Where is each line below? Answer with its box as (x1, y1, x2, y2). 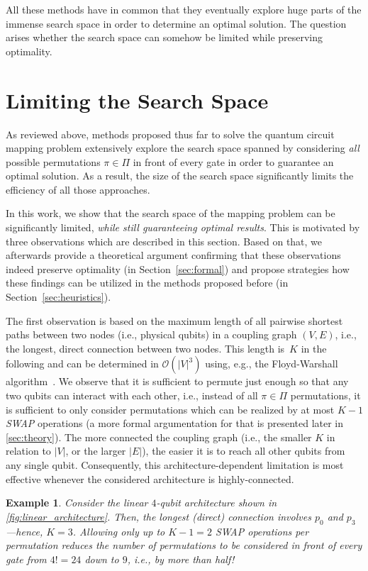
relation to (6, 443, 51, 458)
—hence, (6, 523, 43, 538)
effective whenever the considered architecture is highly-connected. (6, 471, 294, 486)
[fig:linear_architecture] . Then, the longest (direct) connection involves (6, 509, 311, 523)
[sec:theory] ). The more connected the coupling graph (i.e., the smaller (6, 429, 312, 444)
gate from (6, 551, 47, 566)
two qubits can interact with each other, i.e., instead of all (6, 388, 258, 402)
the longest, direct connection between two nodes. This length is (6, 340, 285, 355)
